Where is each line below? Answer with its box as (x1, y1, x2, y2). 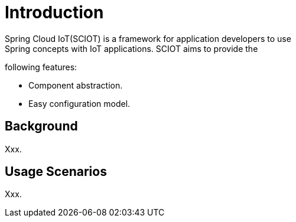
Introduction (5, 2, 104, 22)
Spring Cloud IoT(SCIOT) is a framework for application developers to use (5, 33, 291, 44)
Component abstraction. (28, 80, 123, 90)
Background (5, 119, 78, 134)
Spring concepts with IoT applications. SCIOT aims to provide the (5, 43, 258, 54)
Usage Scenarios (5, 164, 107, 179)
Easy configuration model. (28, 98, 131, 109)
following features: (5, 61, 77, 72)
